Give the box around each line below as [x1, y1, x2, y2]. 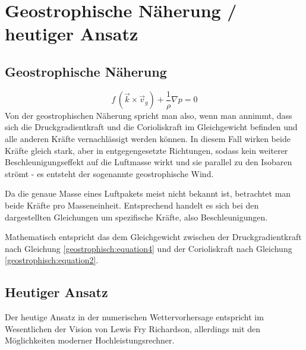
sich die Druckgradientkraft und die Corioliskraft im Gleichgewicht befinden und [5, 121, 298, 133]
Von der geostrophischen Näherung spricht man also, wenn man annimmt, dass [5, 109, 292, 121]
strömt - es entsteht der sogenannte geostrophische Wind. [5, 167, 214, 179]
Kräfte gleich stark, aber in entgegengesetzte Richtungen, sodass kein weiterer [5, 144, 288, 156]
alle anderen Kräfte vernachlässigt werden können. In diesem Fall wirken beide [5, 133, 291, 145]
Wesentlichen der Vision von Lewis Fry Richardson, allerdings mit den [5, 322, 261, 335]
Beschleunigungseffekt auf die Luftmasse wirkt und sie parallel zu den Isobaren [5, 156, 292, 168]
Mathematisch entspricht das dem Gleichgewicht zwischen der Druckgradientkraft [5, 231, 302, 243]
